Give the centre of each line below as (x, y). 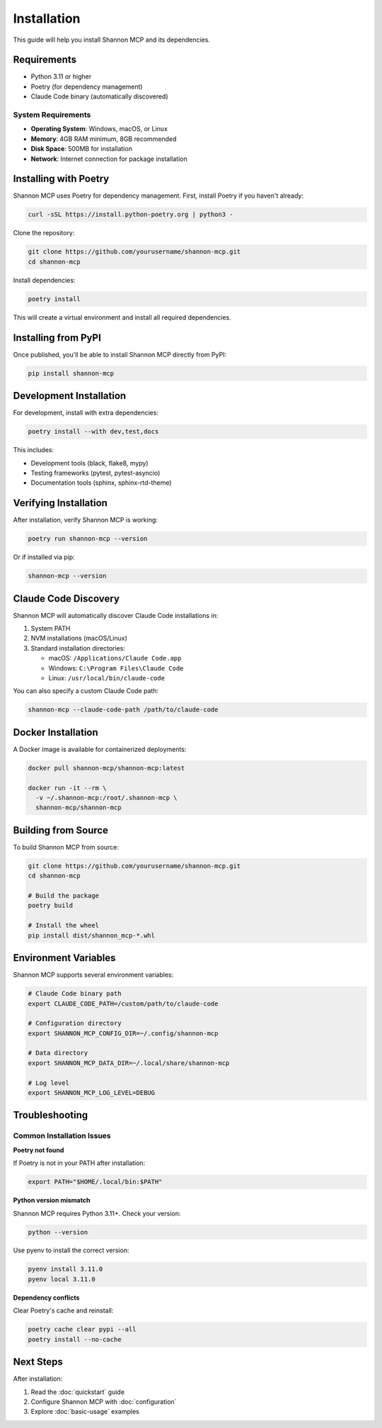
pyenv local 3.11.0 (62, 1279)
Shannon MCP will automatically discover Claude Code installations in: (116, 615)
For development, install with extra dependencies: (86, 413)
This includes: (34, 450)
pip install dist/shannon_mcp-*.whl (92, 935)
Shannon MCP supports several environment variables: (93, 975)
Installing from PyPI (57, 338)
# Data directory (58, 1053)
